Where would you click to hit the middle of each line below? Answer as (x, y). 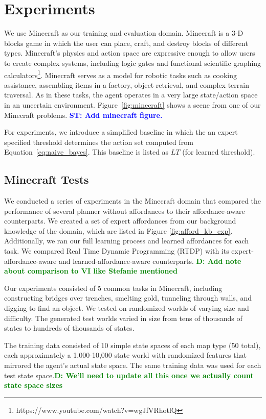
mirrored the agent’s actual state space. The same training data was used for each (133, 365)
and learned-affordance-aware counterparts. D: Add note (150, 261)
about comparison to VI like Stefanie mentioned (91, 271)
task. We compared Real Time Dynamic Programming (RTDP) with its (117, 251)
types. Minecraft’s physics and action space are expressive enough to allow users (130, 53)
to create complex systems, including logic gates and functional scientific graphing (133, 63)
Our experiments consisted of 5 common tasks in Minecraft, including (113, 288)
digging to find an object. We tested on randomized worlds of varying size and (127, 308)
